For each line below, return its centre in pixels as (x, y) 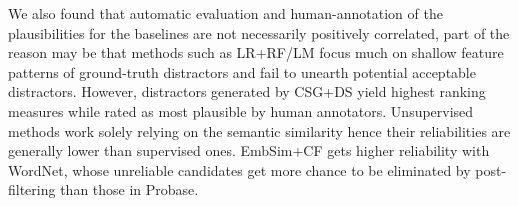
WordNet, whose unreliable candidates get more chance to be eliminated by (239, 169)
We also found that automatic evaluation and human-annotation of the (225, 13)
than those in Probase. (129, 189)
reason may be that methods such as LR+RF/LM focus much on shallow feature (256, 52)
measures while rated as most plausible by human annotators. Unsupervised (241, 110)
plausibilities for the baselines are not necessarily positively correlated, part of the (259, 32)
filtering (32, 189)
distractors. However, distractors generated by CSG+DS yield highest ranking (247, 91)
